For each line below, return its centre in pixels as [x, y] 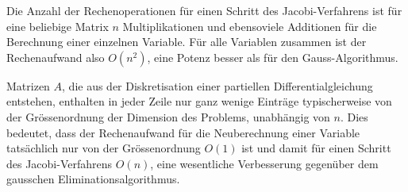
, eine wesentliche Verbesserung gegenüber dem [264, 163]
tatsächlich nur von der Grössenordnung [104, 148]
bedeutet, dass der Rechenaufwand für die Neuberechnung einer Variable [183, 132]
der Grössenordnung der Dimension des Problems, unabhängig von [168, 116]
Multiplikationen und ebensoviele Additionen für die [250, 26]
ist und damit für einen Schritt [316, 148]
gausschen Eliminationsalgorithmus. [93, 179]
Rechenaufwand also [56, 57]
